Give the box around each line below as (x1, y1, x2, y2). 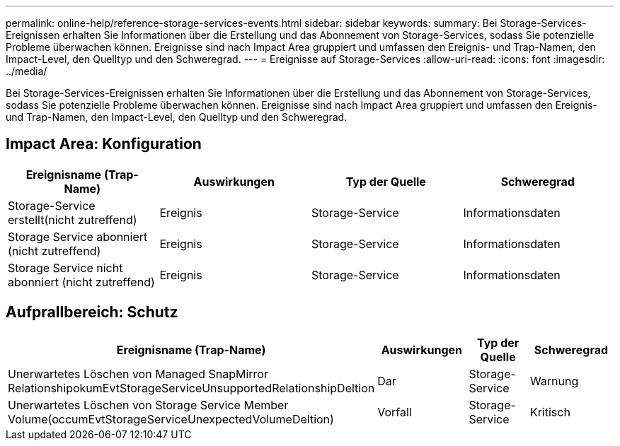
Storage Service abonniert (8, 229, 148, 244)
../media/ (6, 65, 47, 77)
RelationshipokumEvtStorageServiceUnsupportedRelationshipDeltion (8, 380, 375, 395)
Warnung (529, 373, 579, 388)
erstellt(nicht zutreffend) (8, 212, 137, 227)
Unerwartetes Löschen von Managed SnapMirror (8, 366, 268, 381)
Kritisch (529, 404, 570, 419)
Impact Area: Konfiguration (6, 135, 202, 153)
